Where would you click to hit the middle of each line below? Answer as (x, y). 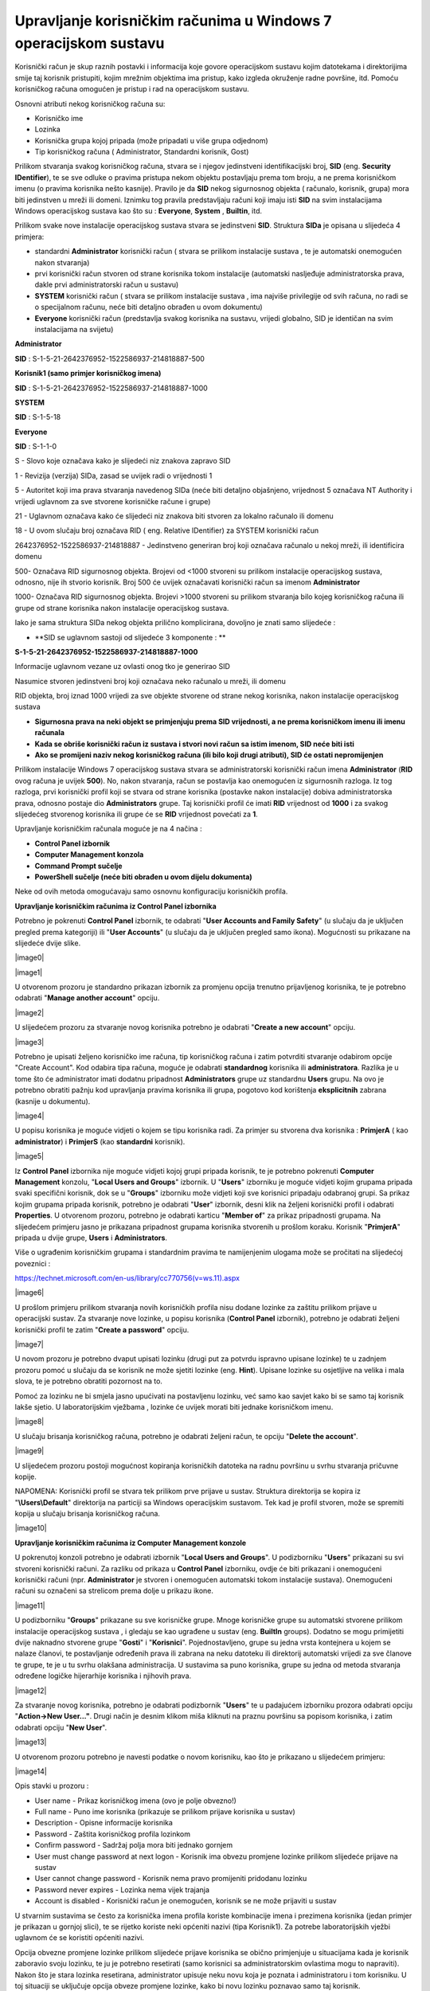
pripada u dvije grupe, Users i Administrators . (91, 1238)
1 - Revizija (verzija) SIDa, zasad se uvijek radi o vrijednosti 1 (113, 475)
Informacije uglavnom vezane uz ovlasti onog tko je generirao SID (123, 667)
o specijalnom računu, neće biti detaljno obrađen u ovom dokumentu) (149, 307)
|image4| (29, 1116)
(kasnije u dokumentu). (53, 1101)
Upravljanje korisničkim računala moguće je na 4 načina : (108, 829)
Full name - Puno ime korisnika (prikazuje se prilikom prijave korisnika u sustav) (165, 1812)
